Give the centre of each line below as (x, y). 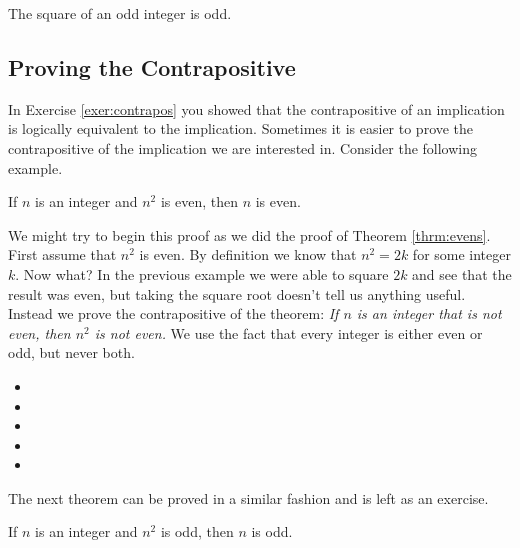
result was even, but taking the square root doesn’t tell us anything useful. (237, 293)
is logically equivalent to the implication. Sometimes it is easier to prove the (241, 128)
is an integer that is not (429, 313)
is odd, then (197, 531)
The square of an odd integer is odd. (120, 13)
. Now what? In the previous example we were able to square (202, 273)
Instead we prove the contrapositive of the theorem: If (173, 313)
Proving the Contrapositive (152, 66)
